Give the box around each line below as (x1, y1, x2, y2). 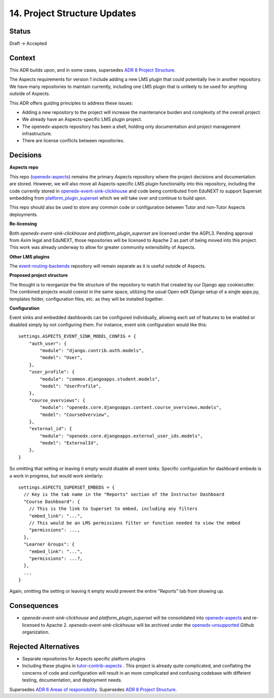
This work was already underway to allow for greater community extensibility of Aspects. (9, 244, 196, 250)
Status (9, 27, 31, 36)
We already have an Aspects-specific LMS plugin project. (22, 116, 142, 122)
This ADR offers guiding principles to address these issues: (9, 100, 133, 106)
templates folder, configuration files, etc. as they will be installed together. (9, 296, 164, 302)
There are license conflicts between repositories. (22, 138, 125, 144)
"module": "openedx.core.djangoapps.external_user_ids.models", (40, 433, 203, 439)
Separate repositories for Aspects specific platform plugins (22, 656, 146, 662)
